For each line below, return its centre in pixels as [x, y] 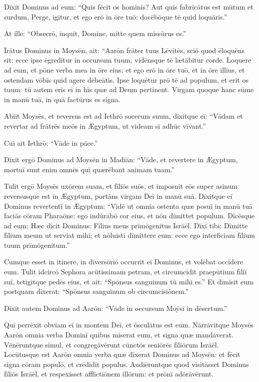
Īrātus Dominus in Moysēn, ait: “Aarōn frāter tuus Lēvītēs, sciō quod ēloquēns [124, 50]
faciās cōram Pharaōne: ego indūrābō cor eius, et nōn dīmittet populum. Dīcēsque [129, 216]
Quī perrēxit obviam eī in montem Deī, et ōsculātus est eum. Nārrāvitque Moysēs [129, 325]
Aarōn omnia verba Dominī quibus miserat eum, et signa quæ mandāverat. [119, 335]
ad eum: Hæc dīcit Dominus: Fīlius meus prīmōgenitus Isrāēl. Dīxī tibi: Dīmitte [126, 225]
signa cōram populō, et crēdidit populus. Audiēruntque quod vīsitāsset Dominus [126, 364]
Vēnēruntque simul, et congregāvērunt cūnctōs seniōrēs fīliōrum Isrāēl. [111, 344]
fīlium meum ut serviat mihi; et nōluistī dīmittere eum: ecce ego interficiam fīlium [129, 235]
